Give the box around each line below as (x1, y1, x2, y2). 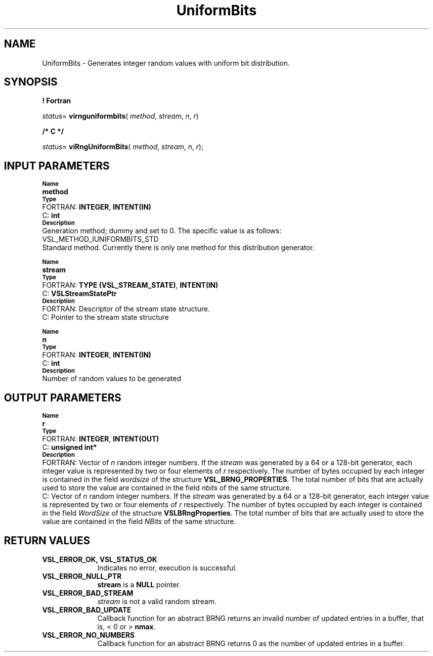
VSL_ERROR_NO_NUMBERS (42, 630, 135, 639)
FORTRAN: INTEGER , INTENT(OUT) (42, 435, 159, 443)
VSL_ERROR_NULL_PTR (42, 571, 122, 580)
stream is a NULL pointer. (97, 580, 181, 589)
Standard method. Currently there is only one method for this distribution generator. (42, 243, 315, 252)
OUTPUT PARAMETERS (4, 391, 122, 404)
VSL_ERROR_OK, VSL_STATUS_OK (42, 555, 157, 564)
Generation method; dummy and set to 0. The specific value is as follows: (42, 226, 282, 235)
